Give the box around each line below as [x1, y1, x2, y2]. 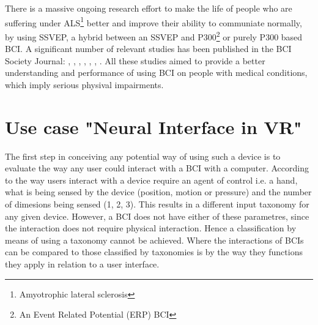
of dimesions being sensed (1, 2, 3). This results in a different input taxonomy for [5, 197, 309, 210]
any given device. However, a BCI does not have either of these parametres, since [5, 209, 309, 222]
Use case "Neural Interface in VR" [5, 114, 302, 139]
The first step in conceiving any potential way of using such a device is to [5, 149, 281, 162]
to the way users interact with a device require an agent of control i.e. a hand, [5, 173, 298, 186]
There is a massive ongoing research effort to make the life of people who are [5, 2, 292, 14]
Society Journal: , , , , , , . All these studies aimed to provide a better [5, 54, 265, 67]
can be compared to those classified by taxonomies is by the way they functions [5, 245, 303, 258]
